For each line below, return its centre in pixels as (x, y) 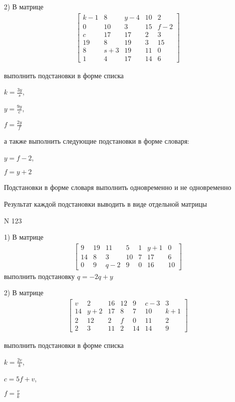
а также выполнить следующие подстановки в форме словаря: (97, 141)
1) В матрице (24, 237)
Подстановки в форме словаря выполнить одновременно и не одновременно (118, 187)
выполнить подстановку (40, 276)
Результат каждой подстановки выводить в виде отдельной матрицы (105, 203)
